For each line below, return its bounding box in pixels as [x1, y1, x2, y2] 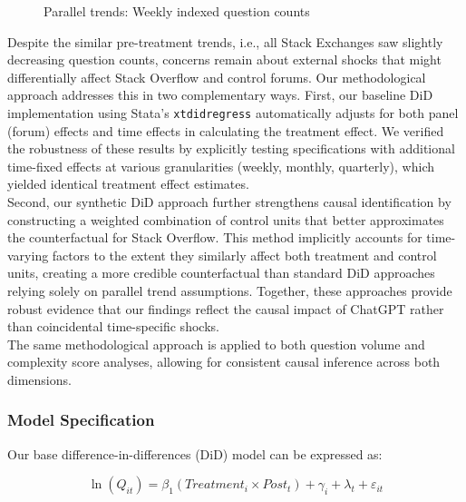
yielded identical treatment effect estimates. [7, 174, 249, 193]
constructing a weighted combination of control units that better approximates [7, 210, 444, 229]
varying [7, 245, 49, 264]
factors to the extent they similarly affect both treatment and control [52, 245, 437, 264]
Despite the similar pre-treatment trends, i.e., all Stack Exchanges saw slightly [7, 32, 443, 51]
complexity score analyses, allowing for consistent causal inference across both [7, 352, 441, 371]
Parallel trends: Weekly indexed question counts [44, 2, 310, 20]
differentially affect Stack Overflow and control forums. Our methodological [7, 67, 426, 86]
